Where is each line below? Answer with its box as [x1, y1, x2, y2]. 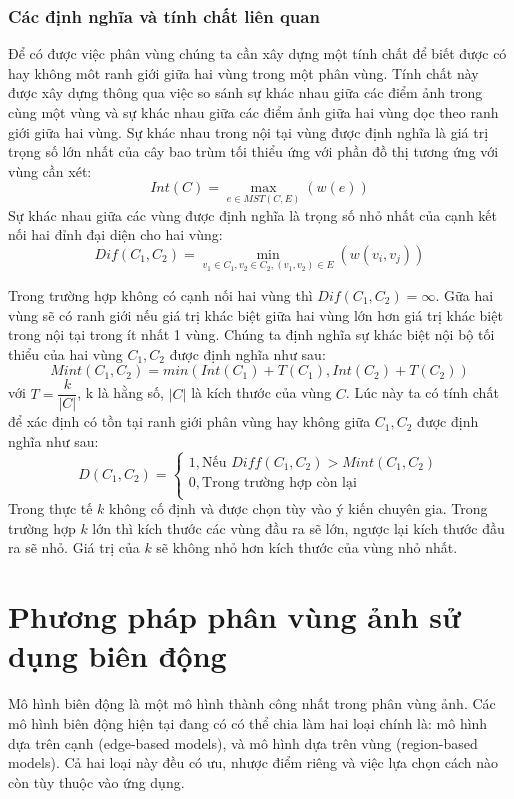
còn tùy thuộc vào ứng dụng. [8, 771, 185, 792]
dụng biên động [8, 635, 227, 676]
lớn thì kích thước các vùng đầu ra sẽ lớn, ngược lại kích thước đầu [92, 517, 505, 538]
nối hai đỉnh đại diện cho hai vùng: [8, 224, 223, 245]
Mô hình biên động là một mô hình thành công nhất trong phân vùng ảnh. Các [8, 693, 496, 714]
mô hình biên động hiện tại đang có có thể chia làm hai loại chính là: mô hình [8, 712, 488, 733]
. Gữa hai [435, 285, 494, 305]
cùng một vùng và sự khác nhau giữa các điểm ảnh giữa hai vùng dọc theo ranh [8, 102, 499, 122]
